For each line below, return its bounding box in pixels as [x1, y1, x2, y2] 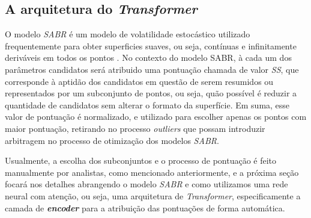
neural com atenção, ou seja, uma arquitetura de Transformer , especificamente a [5, 189, 301, 202]
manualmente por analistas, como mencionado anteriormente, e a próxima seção [5, 166, 299, 178]
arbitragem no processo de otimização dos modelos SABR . [5, 134, 219, 146]
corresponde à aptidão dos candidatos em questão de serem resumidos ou [5, 75, 274, 87]
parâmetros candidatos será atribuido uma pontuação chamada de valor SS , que [5, 63, 299, 75]
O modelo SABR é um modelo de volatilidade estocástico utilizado [5, 28, 250, 40]
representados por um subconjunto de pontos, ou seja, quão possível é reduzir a [5, 87, 297, 99]
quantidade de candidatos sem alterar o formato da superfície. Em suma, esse [5, 98, 290, 111]
